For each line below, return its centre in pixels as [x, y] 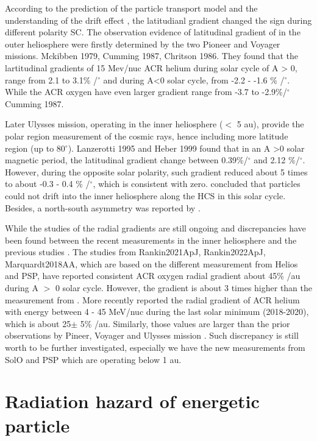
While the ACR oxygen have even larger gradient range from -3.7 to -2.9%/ [146, 92]
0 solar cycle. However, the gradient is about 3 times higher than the [184, 288]
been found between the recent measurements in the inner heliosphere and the [151, 240]
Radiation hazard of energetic [132, 401]
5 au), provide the [270, 124]
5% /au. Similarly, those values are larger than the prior [185, 323]
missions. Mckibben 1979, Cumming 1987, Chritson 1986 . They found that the [152, 56]
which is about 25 [38, 323]
